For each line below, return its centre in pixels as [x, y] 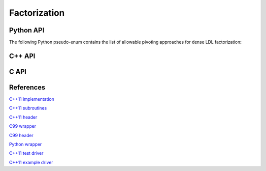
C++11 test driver [26, 153]
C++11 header [23, 117]
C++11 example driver [31, 162]
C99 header [21, 135]
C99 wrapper [23, 126]
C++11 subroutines [28, 108]
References [27, 87]
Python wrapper [25, 144]
